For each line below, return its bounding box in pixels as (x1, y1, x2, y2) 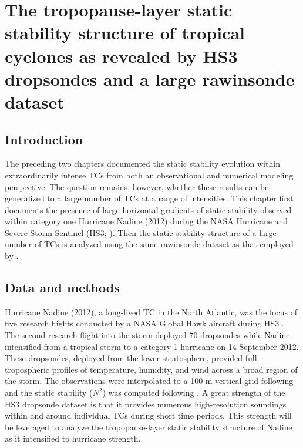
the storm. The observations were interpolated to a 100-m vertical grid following (5, 375, 294, 387)
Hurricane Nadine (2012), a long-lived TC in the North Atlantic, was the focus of (5, 305, 298, 318)
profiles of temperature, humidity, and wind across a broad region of (52, 363, 298, 375)
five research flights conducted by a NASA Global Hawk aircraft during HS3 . (5, 317, 284, 329)
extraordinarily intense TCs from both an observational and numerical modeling (5, 169, 294, 181)
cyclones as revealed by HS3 (5, 43, 238, 68)
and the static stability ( (5, 386, 93, 399)
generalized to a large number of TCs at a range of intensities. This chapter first (5, 192, 294, 204)
